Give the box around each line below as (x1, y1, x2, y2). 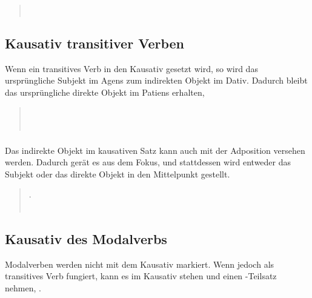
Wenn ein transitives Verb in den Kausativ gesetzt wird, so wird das (5, 62, 258, 74)
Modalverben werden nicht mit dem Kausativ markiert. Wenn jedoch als (5, 257, 274, 270)
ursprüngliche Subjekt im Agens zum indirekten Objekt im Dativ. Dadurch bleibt (5, 74, 308, 87)
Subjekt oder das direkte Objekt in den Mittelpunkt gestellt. (5, 167, 230, 180)
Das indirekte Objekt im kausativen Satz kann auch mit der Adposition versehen (5, 144, 305, 156)
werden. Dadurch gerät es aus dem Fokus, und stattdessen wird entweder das (5, 156, 291, 168)
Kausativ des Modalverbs (5, 230, 167, 248)
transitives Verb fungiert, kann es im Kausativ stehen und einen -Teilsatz (5, 270, 277, 282)
